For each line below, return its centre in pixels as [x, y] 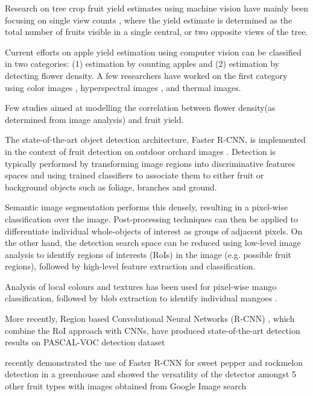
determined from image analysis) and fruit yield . [94, 119]
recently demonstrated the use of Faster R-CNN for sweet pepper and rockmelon [154, 362]
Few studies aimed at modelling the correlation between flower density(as [140, 108]
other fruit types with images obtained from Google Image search [126, 386]
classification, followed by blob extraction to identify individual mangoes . [141, 298]
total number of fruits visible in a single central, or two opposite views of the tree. [156, 32]
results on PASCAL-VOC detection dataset [85, 342]
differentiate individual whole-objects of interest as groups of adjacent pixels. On [154, 231]
